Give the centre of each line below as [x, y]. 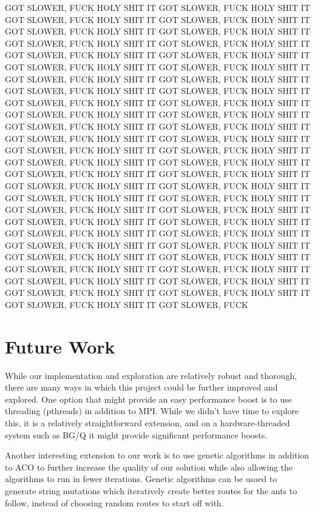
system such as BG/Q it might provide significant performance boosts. [136, 434]
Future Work [60, 346]
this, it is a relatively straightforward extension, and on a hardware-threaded [147, 422]
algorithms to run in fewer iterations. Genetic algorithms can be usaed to [141, 479]
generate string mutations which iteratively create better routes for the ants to [151, 490]
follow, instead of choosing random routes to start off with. [114, 502]
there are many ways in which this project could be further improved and [141, 387]
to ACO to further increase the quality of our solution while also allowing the [149, 467]
